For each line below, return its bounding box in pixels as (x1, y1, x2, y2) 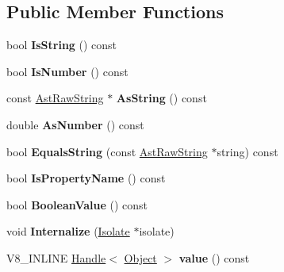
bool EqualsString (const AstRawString (6, 143, 208, 159)
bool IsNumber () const (6, 63, 129, 79)
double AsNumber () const (6, 116, 144, 132)
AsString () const (116, 90, 207, 106)
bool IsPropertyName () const (6, 170, 166, 186)
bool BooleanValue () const (6, 196, 148, 213)
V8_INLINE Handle (6, 249, 106, 266)
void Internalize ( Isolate (6, 223, 130, 239)
